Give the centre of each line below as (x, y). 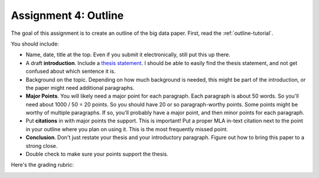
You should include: (35, 44)
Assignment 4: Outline (67, 15)
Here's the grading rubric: (42, 165)
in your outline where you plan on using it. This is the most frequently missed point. (127, 129)
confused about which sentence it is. (71, 72)
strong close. (42, 145)
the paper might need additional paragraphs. (80, 88)
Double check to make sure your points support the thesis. (97, 154)
